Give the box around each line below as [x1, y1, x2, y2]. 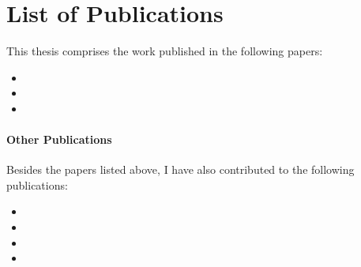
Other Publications [6, 131, 112, 148]
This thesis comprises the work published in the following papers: [6, 43, 323, 59]
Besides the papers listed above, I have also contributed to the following [6, 161, 355, 178]
